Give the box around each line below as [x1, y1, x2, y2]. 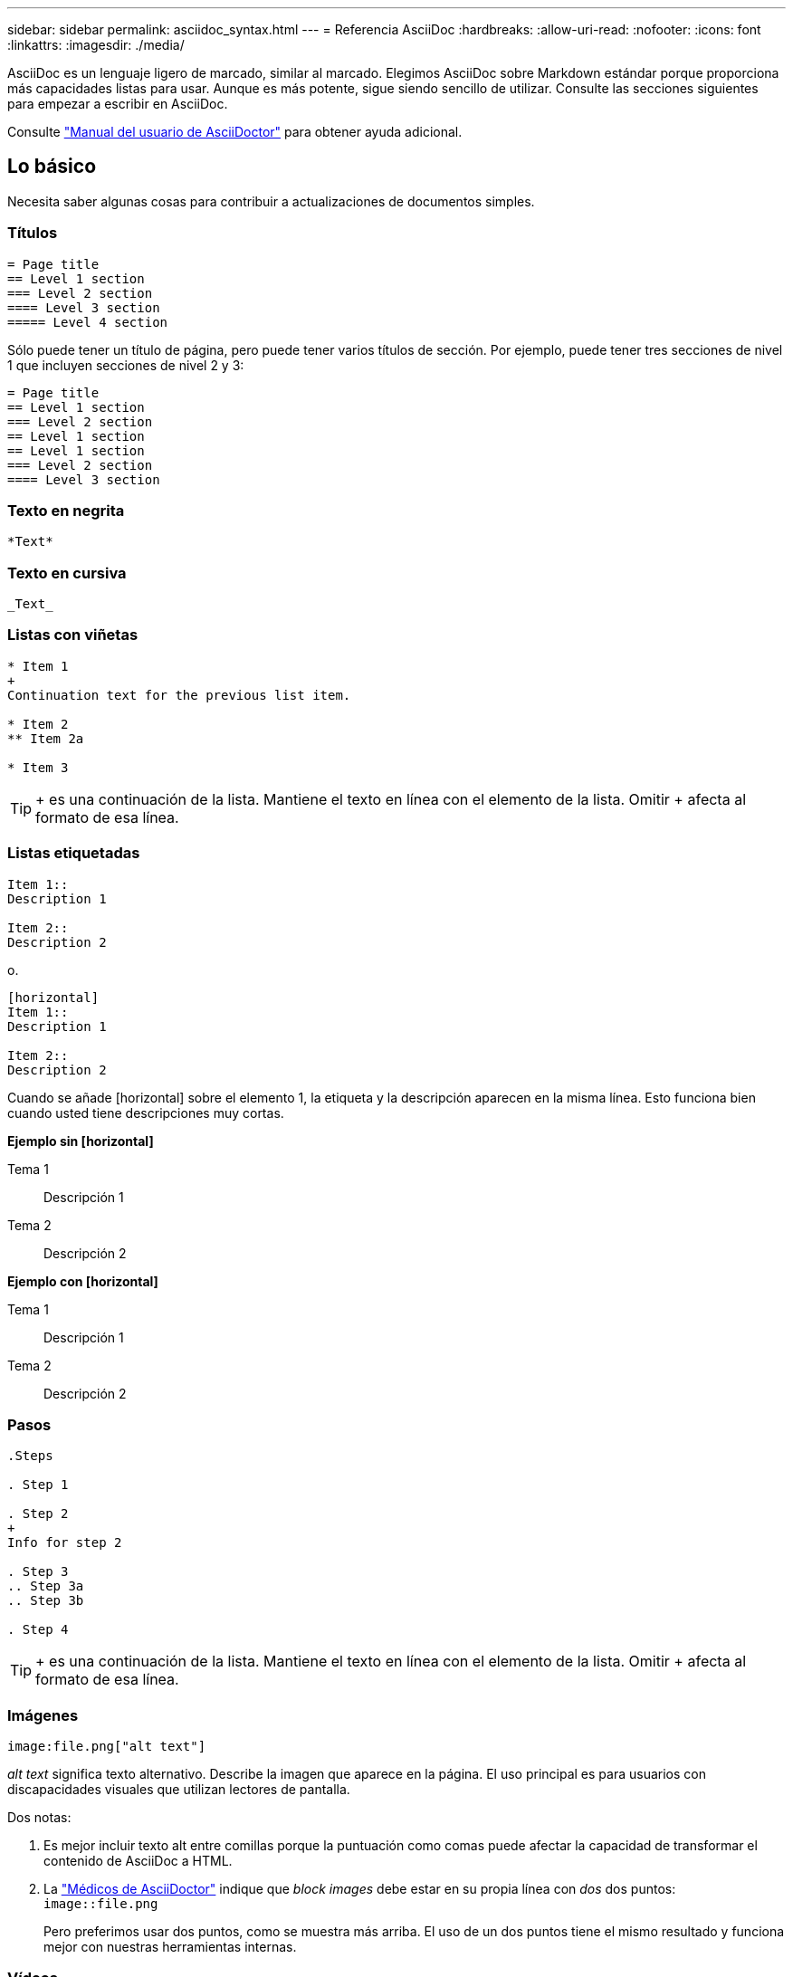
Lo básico [7, 155, 97, 178]
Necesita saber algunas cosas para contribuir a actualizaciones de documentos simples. [7, 193, 535, 209]
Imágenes [7, 1705, 79, 1724]
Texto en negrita [7, 501, 125, 520]
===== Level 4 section [7, 314, 168, 329]
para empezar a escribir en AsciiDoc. [7, 96, 228, 111]
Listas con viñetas [7, 626, 139, 645]
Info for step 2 [7, 1535, 122, 1551]
